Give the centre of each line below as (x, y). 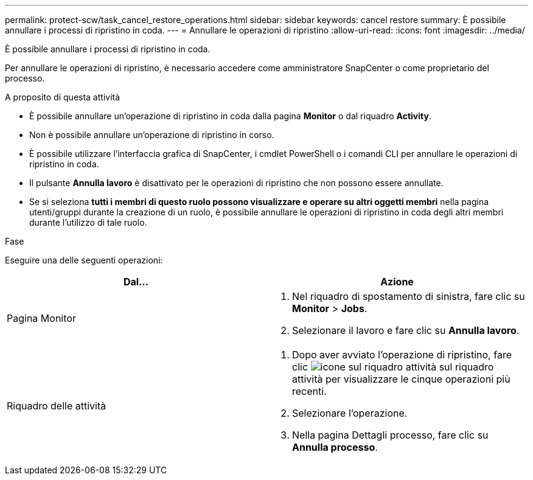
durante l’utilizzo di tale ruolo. (88, 222)
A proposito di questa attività (63, 97)
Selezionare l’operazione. (350, 413)
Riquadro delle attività (57, 406)
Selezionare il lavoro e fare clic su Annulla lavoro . (406, 330)
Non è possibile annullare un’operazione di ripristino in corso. (152, 135)
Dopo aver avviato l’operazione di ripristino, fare (402, 355)
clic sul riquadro (393, 367)
